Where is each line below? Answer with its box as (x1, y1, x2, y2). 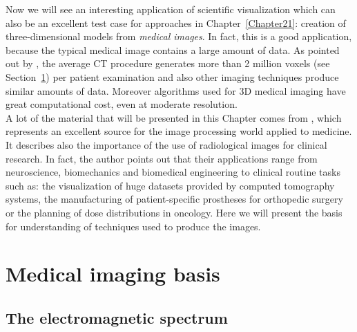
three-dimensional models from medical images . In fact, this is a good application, (6, 29, 352, 44)
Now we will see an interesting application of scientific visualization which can (6, 2, 336, 16)
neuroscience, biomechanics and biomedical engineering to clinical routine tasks (6, 165, 340, 179)
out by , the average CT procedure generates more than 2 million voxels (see (6, 56, 330, 71)
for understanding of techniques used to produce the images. (6, 219, 261, 233)
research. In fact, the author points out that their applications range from (6, 151, 318, 165)
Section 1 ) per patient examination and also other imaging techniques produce (6, 69, 339, 84)
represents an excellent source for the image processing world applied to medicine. (6, 124, 352, 138)
